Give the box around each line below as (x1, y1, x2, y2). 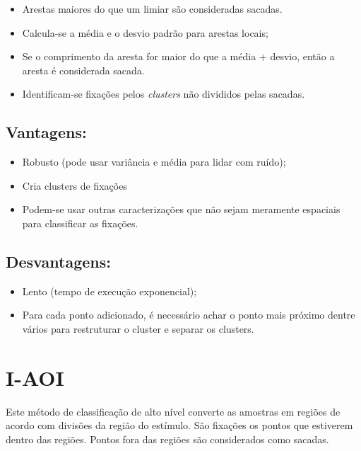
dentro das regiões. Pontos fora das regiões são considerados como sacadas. (6, 431, 329, 446)
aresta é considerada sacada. (22, 62, 145, 77)
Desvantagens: (6, 250, 111, 272)
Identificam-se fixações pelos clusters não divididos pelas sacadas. (22, 86, 305, 101)
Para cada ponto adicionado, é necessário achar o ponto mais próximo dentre (22, 307, 355, 322)
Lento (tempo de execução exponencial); (22, 283, 197, 298)
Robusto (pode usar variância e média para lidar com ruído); (22, 154, 286, 169)
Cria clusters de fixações (22, 178, 127, 193)
